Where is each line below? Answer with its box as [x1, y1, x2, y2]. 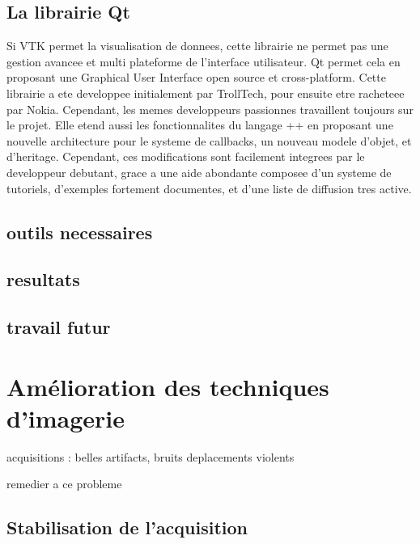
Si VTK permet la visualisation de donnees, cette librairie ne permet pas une [6, 37, 388, 54]
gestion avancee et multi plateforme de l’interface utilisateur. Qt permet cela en [6, 53, 401, 70]
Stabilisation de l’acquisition [6, 515, 248, 540]
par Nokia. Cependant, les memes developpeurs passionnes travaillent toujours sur [6, 100, 414, 117]
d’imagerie [6, 401, 125, 434]
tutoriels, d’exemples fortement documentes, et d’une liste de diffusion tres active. [6, 179, 412, 196]
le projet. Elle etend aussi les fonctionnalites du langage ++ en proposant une [6, 116, 393, 133]
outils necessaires [6, 219, 153, 244]
